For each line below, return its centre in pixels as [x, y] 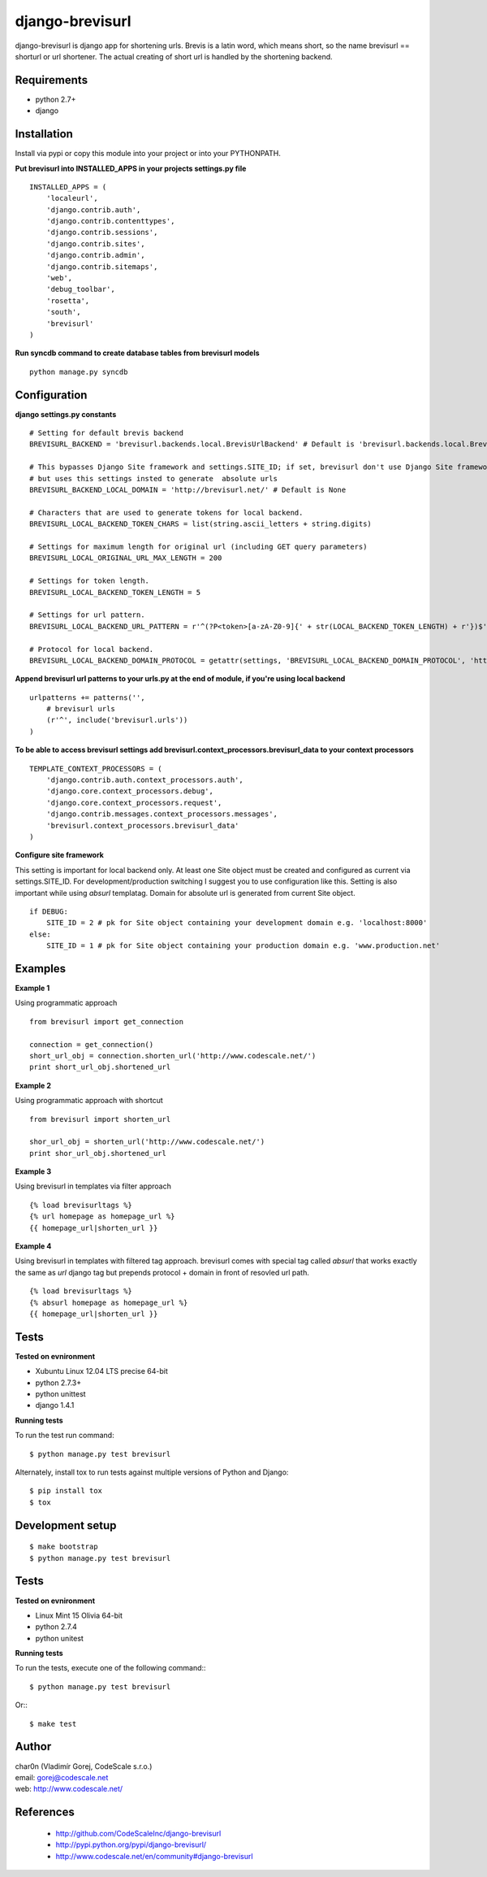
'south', [63, 312]
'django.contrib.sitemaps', [102, 267]
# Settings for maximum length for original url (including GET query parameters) [198, 546]
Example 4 [33, 1246]
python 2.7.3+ [58, 1383]
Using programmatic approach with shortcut [89, 1101]
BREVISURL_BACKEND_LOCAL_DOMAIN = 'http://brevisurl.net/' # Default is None [188, 490]
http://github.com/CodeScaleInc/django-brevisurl [138, 1833]
